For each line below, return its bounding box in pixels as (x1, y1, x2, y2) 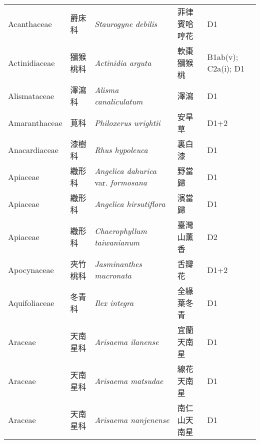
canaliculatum (94, 95, 143, 107)
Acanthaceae (8, 17, 52, 29)
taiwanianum (94, 236, 140, 248)
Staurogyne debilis (94, 17, 157, 29)
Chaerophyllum (94, 225, 147, 236)
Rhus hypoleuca (94, 143, 148, 155)
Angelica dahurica (94, 165, 156, 176)
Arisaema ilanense (94, 335, 159, 347)
